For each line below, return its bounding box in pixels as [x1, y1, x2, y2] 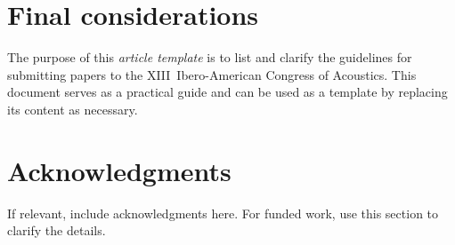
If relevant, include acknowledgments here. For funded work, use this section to [7, 203, 439, 222]
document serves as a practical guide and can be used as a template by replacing [7, 83, 448, 101]
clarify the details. [7, 221, 106, 240]
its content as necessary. [7, 99, 138, 118]
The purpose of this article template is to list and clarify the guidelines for [7, 48, 412, 67]
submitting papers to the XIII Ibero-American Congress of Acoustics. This [7, 65, 417, 83]
